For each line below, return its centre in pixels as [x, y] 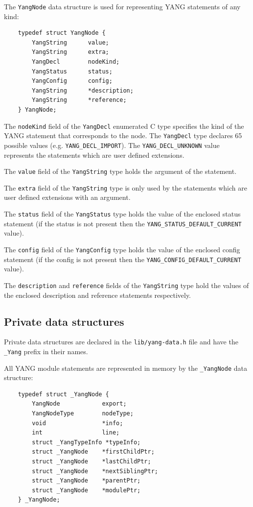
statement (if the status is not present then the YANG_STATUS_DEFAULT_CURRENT [123, 223]
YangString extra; [70, 52]
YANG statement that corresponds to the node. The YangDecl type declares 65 [123, 135]
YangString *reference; [79, 100]
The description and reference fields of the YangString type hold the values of [126, 285]
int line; [76, 433]
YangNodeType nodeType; [83, 414]
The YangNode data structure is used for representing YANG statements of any [122, 6]
